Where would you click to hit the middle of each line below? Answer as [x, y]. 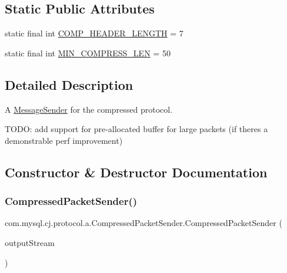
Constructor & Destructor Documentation [136, 172]
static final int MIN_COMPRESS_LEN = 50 [88, 53]
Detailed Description [69, 84]
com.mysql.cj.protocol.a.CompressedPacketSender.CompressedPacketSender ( [143, 223]
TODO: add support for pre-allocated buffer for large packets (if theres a [136, 129]
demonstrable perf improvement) [64, 140]
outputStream [30, 242]
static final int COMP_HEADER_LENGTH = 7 [94, 33]
